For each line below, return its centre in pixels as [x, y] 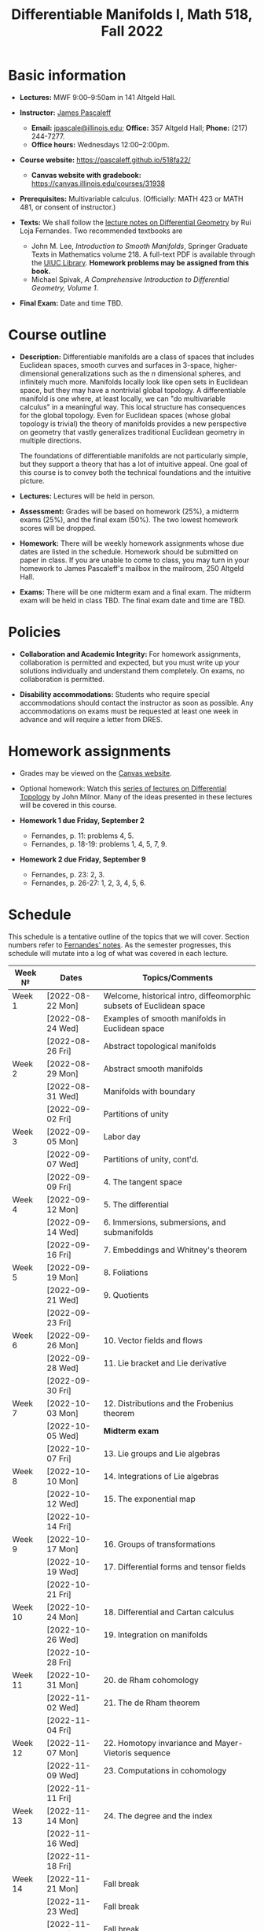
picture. [32, 480]
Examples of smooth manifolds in [165, 1018]
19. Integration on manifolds [156, 1634]
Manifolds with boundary [149, 1091]
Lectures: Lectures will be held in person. [87, 496]
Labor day [122, 1136]
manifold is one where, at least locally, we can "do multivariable [123, 398]
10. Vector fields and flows [153, 1340]
